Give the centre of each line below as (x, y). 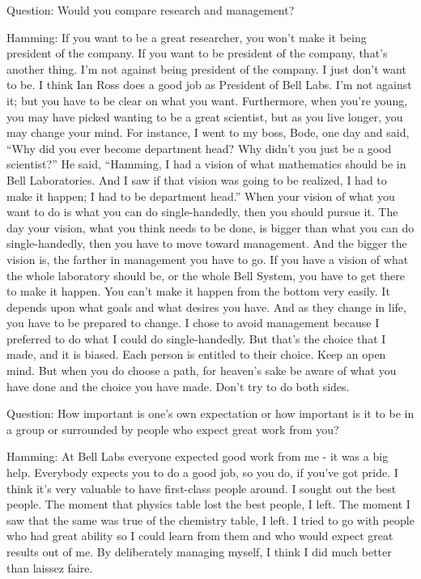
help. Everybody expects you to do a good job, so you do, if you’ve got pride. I (202, 473)
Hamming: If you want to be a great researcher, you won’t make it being (187, 37)
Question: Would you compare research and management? (151, 10)
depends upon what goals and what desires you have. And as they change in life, (206, 307)
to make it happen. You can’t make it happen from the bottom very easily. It (198, 291)
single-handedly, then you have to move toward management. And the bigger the (207, 243)
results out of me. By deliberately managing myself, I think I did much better (199, 551)
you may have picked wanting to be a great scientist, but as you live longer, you (205, 116)
